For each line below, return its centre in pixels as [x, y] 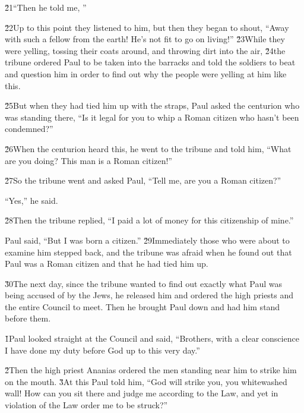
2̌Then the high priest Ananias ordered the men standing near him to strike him [151, 370]
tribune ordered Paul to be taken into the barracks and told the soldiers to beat [150, 62]
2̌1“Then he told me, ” [46, 7]
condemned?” [29, 129]
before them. [28, 318]
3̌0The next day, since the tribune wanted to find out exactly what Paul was [144, 283]
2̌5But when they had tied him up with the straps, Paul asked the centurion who [152, 105]
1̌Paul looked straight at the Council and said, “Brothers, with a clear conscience [152, 338]
